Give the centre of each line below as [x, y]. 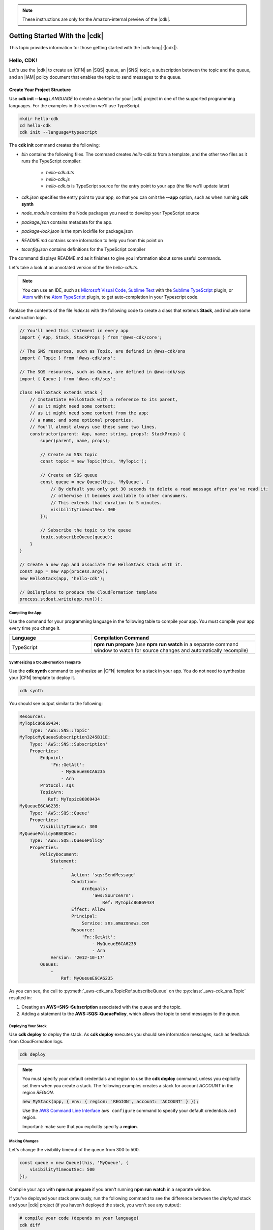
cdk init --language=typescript [59, 132]
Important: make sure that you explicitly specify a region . [80, 1126]
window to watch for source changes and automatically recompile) [171, 650]
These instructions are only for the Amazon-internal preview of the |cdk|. [96, 19]
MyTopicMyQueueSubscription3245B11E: [65, 737]
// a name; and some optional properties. [82, 420]
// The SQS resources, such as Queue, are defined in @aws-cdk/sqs [103, 372]
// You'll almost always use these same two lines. [93, 427]
